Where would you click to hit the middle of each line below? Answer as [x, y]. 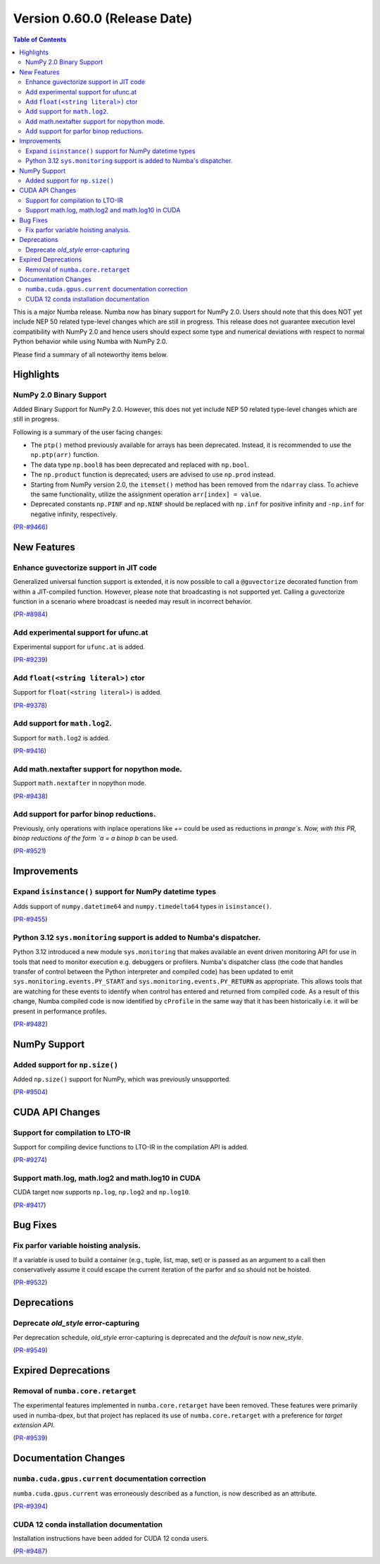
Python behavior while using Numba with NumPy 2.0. [90, 341]
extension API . [34, 1425]
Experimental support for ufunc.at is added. [79, 647]
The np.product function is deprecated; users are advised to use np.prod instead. [153, 475]
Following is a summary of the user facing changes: [88, 432]
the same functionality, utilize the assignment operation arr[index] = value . [146, 494]
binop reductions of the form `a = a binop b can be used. [96, 838]
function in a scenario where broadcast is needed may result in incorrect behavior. [133, 601]
